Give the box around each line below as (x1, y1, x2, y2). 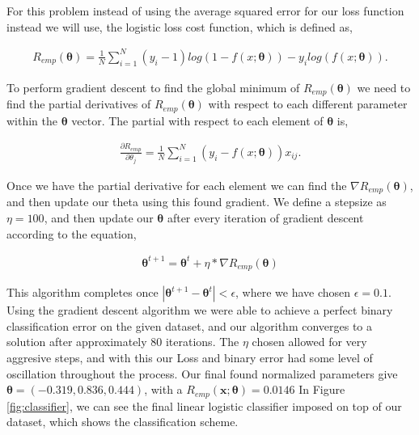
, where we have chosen (235, 284, 351, 301)
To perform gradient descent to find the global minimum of (6, 78, 300, 95)
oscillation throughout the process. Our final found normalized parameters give (6, 365, 398, 382)
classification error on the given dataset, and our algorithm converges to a (6, 317, 373, 334)
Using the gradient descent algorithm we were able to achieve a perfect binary (6, 302, 393, 319)
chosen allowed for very (252, 333, 367, 350)
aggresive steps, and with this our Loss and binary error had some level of (6, 348, 373, 365)
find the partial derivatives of (6, 95, 151, 112)
